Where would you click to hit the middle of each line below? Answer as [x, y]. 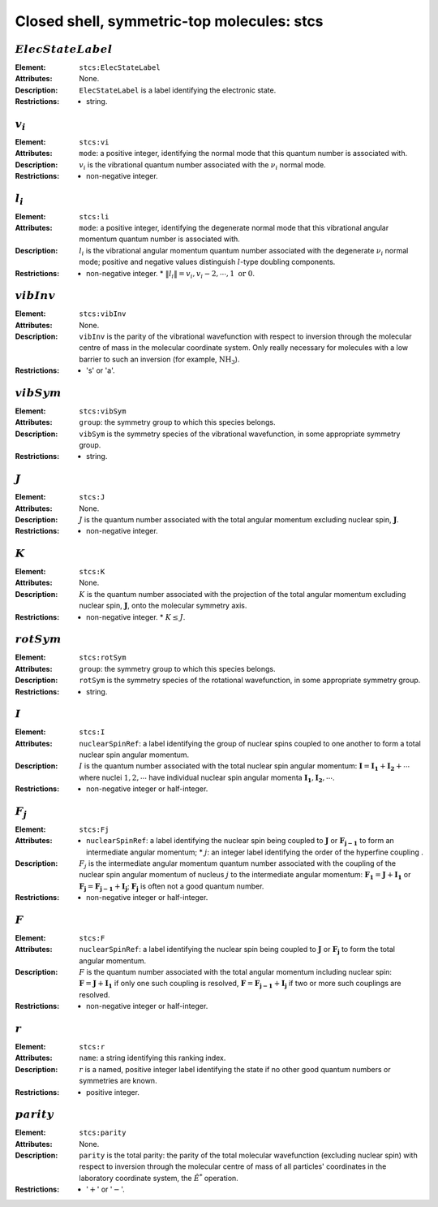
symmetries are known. [118, 1081]
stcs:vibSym [103, 411]
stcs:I [92, 732]
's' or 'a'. [101, 370]
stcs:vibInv [103, 314]
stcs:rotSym [103, 658]
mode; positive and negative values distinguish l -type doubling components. [207, 262]
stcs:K [92, 572]
